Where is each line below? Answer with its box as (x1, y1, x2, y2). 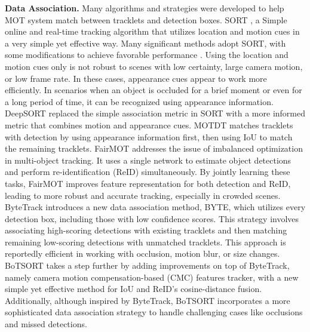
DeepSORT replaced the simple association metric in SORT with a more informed (5, 107, 306, 119)
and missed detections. (5, 318, 87, 330)
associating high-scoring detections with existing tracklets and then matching (5, 224, 287, 236)
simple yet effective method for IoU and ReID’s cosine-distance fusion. (5, 282, 262, 295)
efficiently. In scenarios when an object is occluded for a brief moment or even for (5, 84, 302, 96)
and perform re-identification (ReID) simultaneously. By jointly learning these (5, 165, 290, 178)
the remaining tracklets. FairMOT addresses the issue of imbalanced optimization (5, 142, 303, 155)
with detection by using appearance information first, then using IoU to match (5, 130, 293, 143)
